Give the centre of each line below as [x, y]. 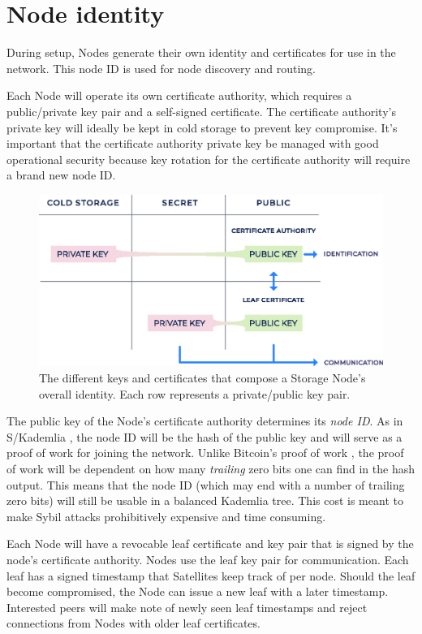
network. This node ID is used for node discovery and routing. [161, 68]
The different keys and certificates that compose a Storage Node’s [202, 378]
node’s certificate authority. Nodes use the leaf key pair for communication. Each [208, 559]
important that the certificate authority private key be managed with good [193, 143]
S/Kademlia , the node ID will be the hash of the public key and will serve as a [205, 436]
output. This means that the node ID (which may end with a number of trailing [206, 484]
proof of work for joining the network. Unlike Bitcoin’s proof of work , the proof [205, 453]
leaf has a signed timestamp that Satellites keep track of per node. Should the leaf [211, 575]
